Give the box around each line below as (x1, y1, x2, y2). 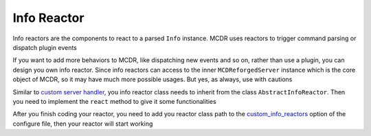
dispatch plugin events (12, 43, 77, 51)
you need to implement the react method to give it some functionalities (12, 97, 216, 105)
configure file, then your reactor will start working (12, 120, 153, 128)
